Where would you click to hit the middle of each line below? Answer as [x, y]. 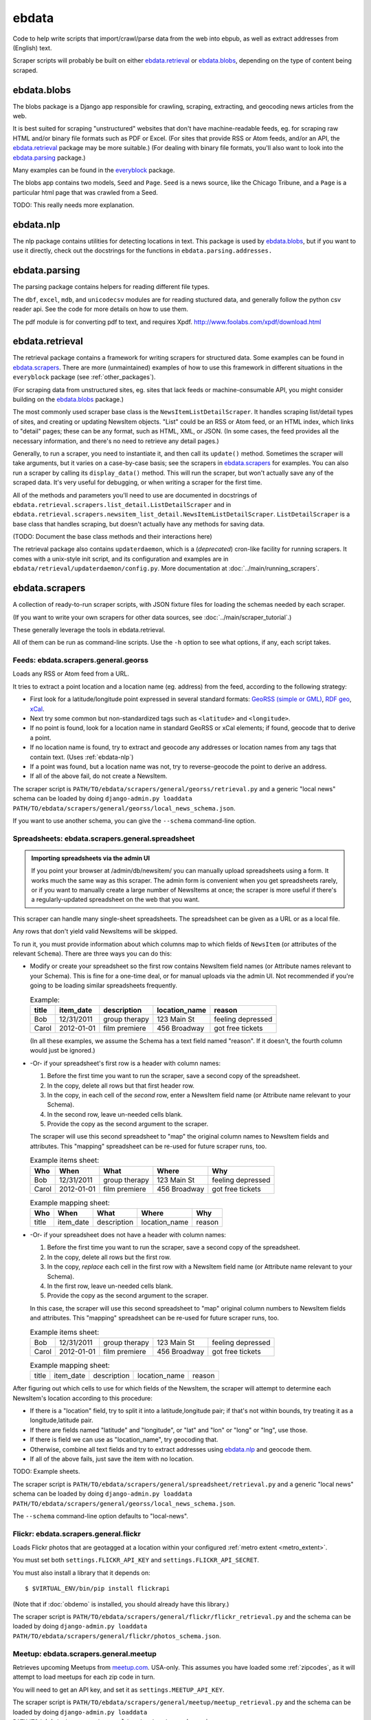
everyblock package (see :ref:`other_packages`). [84, 377]
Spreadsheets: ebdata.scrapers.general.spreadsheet [104, 838]
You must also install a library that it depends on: [81, 1573]
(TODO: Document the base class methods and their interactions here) [112, 537]
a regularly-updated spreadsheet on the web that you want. [115, 900]
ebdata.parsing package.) [49, 158]
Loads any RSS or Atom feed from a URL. [71, 674]
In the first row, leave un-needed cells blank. [110, 1286]
